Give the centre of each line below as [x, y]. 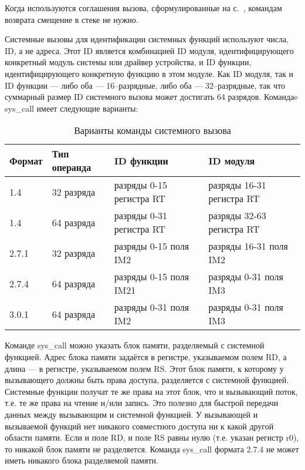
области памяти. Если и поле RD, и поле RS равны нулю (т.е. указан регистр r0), [152, 437]
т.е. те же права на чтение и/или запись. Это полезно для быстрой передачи [142, 403]
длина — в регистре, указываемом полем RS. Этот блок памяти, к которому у [144, 368]
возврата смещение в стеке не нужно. [72, 19]
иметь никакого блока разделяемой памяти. [82, 460]
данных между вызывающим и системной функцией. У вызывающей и [131, 414]
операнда [72, 167]
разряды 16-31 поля [248, 246]
